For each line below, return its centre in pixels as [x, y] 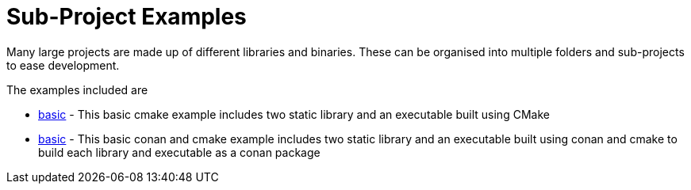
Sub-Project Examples [127, 17]
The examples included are [77, 89]
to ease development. [63, 65]
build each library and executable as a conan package [179, 152]
